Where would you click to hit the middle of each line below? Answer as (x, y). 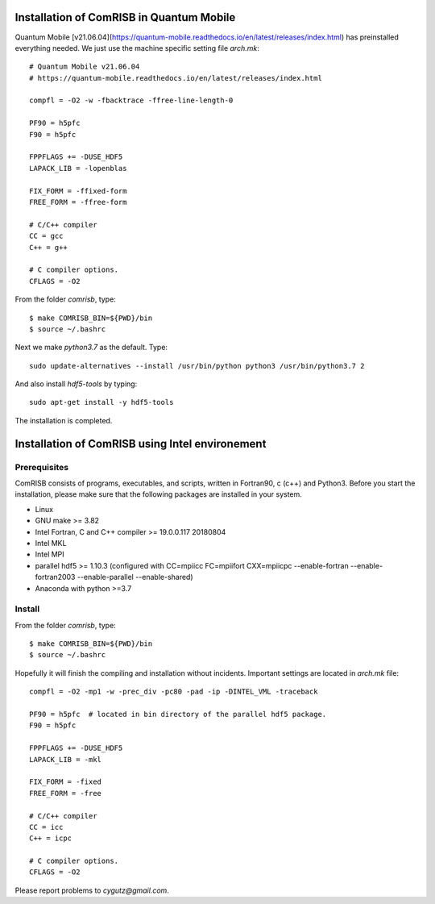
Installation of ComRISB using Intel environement (141, 444)
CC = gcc (46, 236)
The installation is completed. (64, 420)
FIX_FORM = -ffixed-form (78, 191)
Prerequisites (41, 467)
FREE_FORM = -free (66, 793)
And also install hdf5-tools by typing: (76, 384)
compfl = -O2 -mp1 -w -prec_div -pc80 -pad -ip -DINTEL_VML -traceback (174, 692)
